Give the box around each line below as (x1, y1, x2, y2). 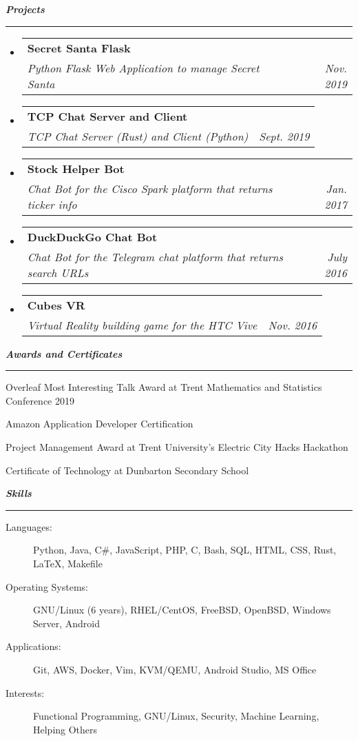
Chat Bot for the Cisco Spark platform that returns (27, 180, 273, 196)
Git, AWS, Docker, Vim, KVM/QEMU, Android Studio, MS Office (33, 662, 317, 676)
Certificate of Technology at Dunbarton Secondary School (6, 463, 249, 477)
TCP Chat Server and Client (27, 108, 188, 124)
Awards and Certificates (6, 346, 123, 361)
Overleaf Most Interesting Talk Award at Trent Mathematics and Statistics (6, 380, 322, 394)
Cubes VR (27, 296, 85, 313)
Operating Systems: (6, 579, 88, 593)
